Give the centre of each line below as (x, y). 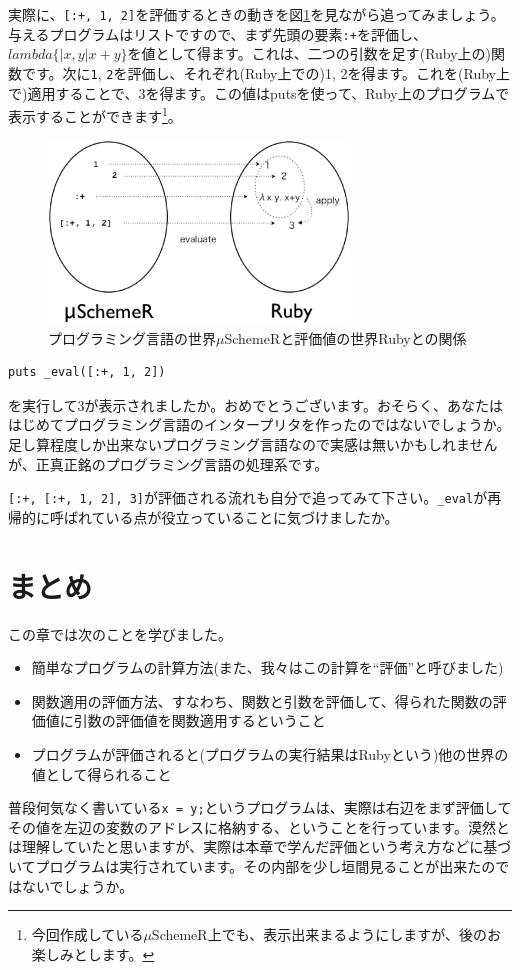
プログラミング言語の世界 (132, 337)
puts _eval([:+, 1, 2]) (87, 372)
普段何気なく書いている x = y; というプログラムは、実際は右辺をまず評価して (260, 807)
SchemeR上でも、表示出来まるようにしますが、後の (319, 934)
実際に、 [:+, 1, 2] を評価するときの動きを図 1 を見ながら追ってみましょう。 (256, 14)
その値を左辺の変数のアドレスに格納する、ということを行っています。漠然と (259, 826)
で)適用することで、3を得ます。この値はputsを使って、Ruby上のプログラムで (259, 92)
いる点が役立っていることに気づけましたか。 (252, 516)
